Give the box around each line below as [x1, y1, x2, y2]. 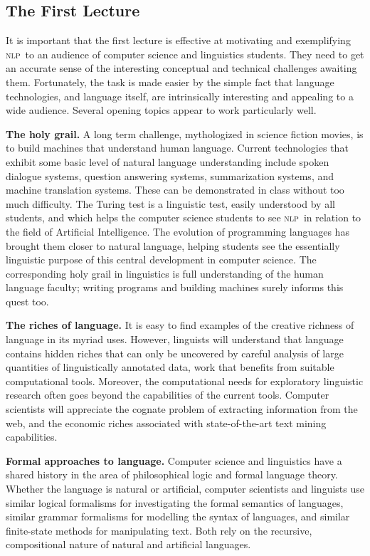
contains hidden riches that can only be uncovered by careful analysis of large [6, 345, 344, 360]
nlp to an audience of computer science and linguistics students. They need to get [6, 46, 364, 61]
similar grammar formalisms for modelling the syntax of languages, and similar [6, 509, 350, 524]
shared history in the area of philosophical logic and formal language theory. [6, 467, 338, 482]
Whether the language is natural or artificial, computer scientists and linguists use [6, 481, 364, 496]
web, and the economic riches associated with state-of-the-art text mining [6, 415, 327, 430]
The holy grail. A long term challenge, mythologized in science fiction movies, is [6, 126, 364, 141]
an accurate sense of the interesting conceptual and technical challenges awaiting [6, 61, 357, 75]
